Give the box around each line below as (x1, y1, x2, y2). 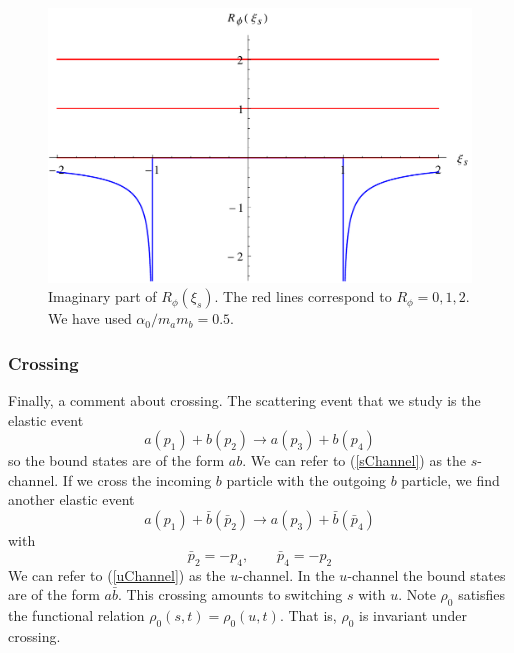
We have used (48, 308, 132, 329)
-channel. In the (238, 564, 335, 585)
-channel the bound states (347, 564, 506, 585)
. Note (398, 584, 436, 605)
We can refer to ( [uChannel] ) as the (8, 564, 226, 585)
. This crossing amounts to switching (117, 584, 343, 605)
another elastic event (8, 489, 135, 510)
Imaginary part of (48, 286, 157, 307)
